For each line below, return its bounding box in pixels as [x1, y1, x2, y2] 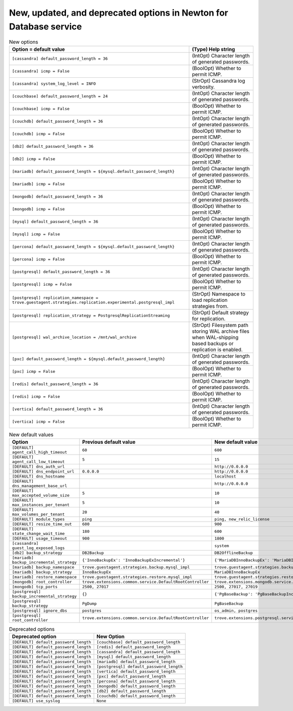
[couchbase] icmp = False [12, 106, 70, 112]
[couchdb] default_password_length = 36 [12, 119, 104, 124]
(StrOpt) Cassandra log [192, 77, 245, 84]
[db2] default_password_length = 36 [12, 144, 94, 149]
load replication [192, 297, 228, 303]
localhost [214, 474, 236, 479]
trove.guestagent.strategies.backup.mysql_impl [82, 565, 190, 570]
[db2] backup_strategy [12, 550, 63, 555]
